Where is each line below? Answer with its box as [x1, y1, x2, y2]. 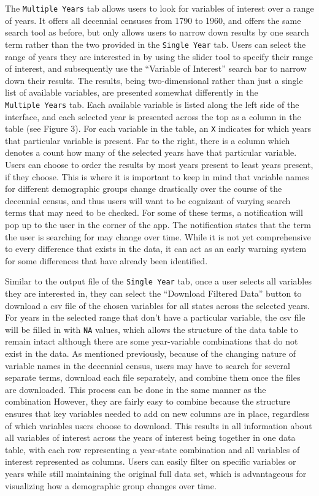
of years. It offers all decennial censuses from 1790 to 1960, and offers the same [5, 13, 301, 26]
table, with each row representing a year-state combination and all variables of [5, 443, 300, 456]
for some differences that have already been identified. [5, 254, 208, 267]
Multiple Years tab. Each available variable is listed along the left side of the [5, 97, 299, 110]
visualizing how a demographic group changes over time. [5, 479, 217, 492]
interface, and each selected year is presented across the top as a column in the [5, 110, 301, 123]
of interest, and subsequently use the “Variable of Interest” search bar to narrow [5, 62, 307, 75]
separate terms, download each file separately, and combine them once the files [5, 371, 301, 384]
